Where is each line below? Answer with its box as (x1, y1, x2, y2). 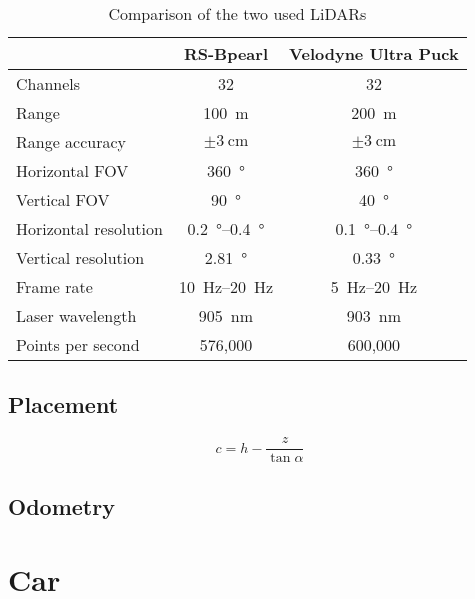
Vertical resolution (16, 246, 145, 269)
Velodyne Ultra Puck (289, 42, 459, 65)
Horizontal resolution (16, 217, 163, 240)
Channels (16, 72, 81, 95)
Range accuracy (16, 130, 127, 153)
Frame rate (16, 275, 93, 298)
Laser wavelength (16, 304, 137, 327)
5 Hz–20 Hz (330, 275, 417, 298)
